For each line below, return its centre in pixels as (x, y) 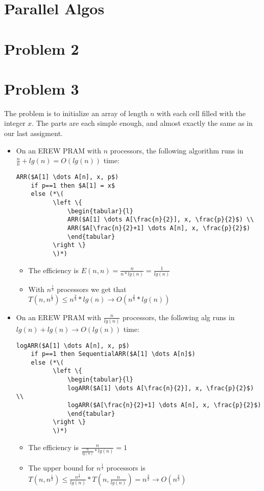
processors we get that (92, 289)
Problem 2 (42, 48)
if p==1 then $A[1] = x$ (73, 185)
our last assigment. (33, 133)
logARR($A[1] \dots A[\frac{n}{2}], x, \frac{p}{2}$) (161, 388)
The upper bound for (61, 468)
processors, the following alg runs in (179, 317)
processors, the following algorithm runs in (177, 150)
